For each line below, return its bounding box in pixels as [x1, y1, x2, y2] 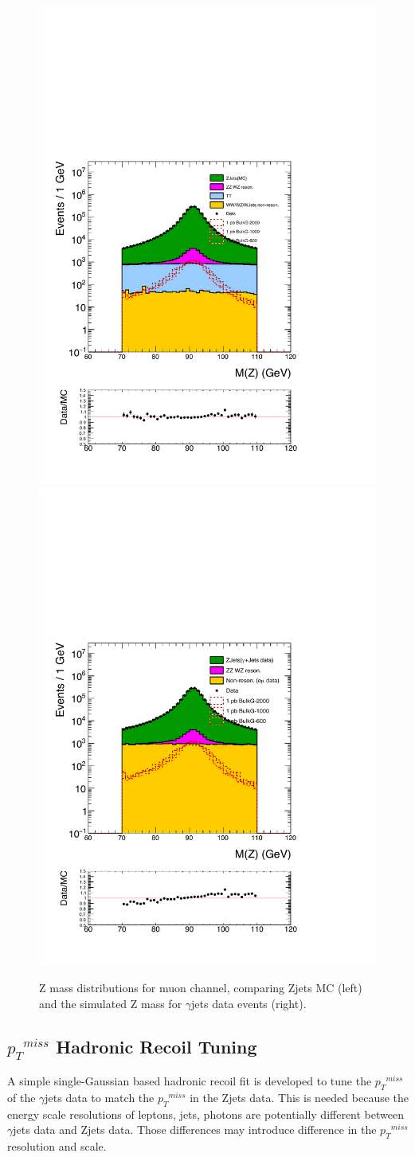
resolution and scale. [7, 1138, 107, 1155]
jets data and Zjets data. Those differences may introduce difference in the [13, 1121, 377, 1138]
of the [7, 1089, 36, 1106]
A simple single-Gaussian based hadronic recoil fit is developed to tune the [7, 1073, 372, 1089]
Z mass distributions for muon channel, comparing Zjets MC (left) [39, 979, 362, 996]
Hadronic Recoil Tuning [56, 1034, 257, 1058]
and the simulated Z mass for [39, 995, 182, 1011]
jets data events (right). [191, 995, 307, 1011]
